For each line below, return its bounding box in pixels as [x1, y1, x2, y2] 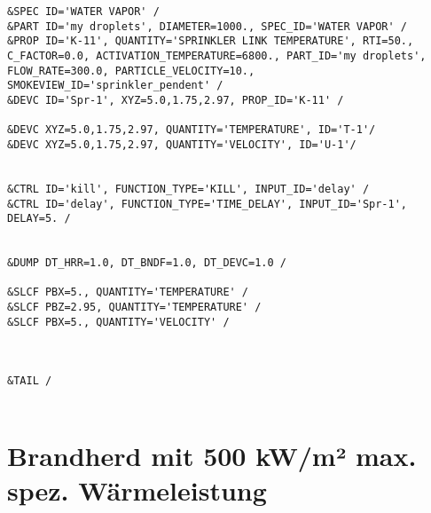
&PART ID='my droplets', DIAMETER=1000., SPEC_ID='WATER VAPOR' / [7, 20, 408, 33]
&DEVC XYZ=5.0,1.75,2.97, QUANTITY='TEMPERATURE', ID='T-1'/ [7, 123, 376, 137]
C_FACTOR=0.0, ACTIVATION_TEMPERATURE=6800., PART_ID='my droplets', [7, 49, 427, 62]
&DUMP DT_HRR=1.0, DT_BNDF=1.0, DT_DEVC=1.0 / [7, 256, 286, 270]
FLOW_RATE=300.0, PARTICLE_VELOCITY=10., [7, 64, 255, 77]
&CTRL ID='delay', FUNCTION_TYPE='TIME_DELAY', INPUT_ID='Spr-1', [7, 197, 408, 210]
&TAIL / [7, 375, 52, 388]
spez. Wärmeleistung [7, 472, 267, 509]
